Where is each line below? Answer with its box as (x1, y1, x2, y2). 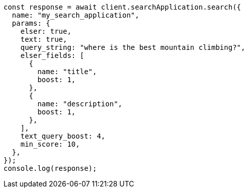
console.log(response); (4, 164, 97, 172)
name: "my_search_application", (12, 11, 139, 19)
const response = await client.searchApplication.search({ (4, 3, 241, 11)
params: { (12, 19, 50, 27)
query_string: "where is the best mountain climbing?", (20, 43, 245, 51)
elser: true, (20, 27, 71, 35)
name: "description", (37, 100, 123, 108)
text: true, (20, 35, 67, 43)
